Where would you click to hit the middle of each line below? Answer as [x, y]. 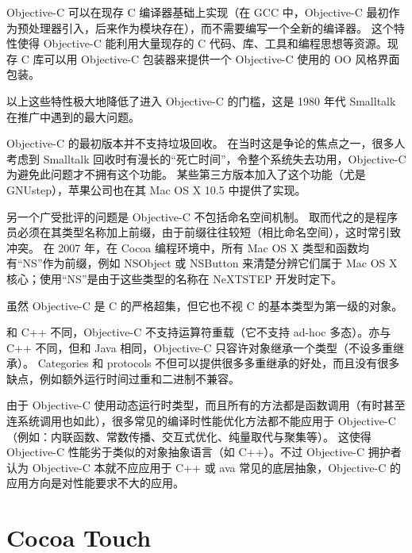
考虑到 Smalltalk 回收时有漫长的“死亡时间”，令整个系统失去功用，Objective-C [206, 158]
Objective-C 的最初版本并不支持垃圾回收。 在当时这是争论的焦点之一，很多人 [206, 143]
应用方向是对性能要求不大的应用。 [95, 483]
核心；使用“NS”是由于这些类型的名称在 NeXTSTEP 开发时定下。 [175, 278]
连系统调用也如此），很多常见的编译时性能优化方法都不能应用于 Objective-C [201, 421]
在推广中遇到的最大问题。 [73, 116]
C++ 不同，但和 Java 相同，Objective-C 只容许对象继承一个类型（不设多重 [200, 347]
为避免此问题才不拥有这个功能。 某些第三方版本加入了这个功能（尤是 [186, 174]
